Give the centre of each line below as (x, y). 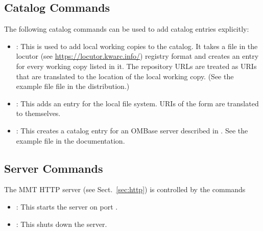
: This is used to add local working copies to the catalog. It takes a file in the (137, 46)
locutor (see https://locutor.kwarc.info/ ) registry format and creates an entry (137, 56)
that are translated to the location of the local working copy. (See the (125, 76)
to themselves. (38, 113)
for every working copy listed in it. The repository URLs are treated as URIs (136, 66)
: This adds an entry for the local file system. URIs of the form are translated (137, 103)
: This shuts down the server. (62, 224)
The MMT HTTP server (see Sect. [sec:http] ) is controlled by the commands (125, 189)
